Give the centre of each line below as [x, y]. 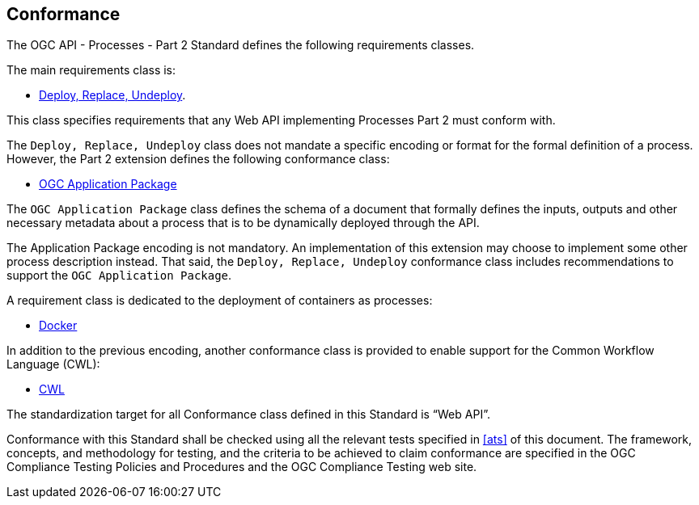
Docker [58, 326]
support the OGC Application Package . [119, 276]
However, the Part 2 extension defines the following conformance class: [198, 159]
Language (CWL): [53, 364]
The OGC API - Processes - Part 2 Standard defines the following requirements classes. [241, 45]
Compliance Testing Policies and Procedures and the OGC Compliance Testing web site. [242, 467]
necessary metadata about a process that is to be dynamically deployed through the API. [243, 223]
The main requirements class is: [91, 70]
